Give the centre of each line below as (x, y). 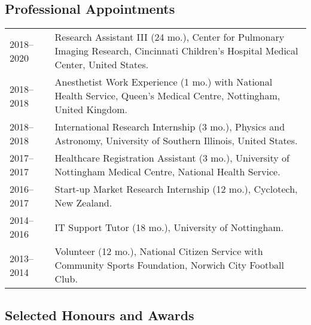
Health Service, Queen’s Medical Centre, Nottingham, (167, 96)
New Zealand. (83, 203)
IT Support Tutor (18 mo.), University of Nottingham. (169, 227)
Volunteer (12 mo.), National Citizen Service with (159, 251)
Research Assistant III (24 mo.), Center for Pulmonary (170, 37)
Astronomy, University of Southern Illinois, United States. (176, 141)
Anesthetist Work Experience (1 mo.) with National (164, 82)
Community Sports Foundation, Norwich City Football (169, 265)
